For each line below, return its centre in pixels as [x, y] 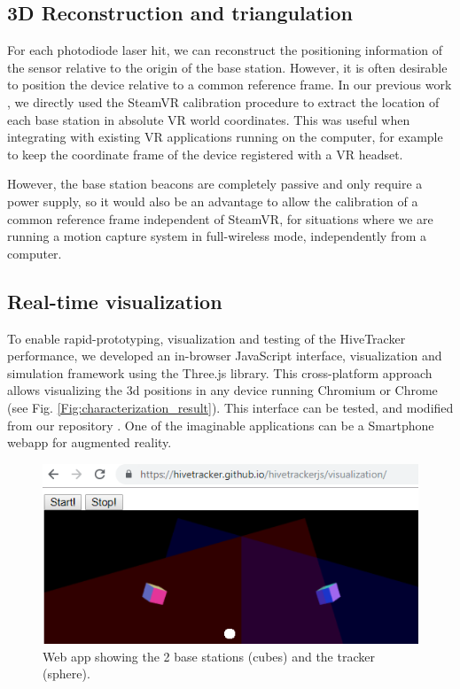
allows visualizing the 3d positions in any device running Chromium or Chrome [222, 390]
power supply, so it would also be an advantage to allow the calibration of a [213, 201]
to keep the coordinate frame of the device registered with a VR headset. [205, 154]
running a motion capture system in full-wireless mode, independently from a [217, 236]
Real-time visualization [115, 301]
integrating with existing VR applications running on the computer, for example [225, 137]
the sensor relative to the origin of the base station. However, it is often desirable [227, 67]
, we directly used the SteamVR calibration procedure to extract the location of [223, 101]
